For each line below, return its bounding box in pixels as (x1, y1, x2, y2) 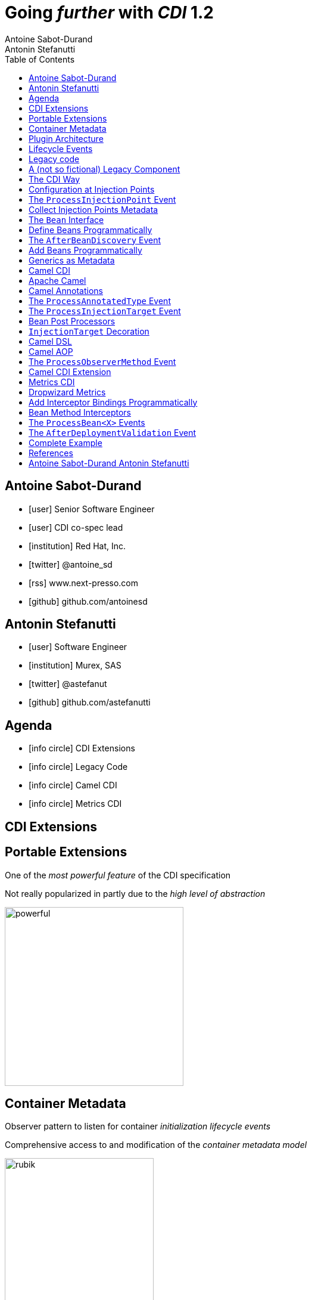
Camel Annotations (29, 285, 103, 296)
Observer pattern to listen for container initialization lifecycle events (5, 1121, 271, 1132)
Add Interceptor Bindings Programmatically (29, 397, 198, 407)
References (29, 447, 73, 458)
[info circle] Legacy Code (29, 762, 128, 772)
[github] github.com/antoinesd (29, 596, 148, 606)
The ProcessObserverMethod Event (29, 356, 176, 367)
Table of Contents (5, 54, 75, 64)
